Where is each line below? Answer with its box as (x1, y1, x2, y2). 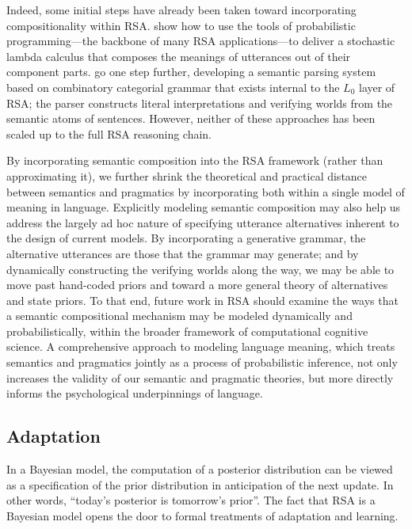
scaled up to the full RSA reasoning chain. (6, 125, 212, 142)
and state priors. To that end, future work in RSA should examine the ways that (6, 291, 399, 308)
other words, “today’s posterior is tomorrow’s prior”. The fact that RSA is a (6, 492, 376, 508)
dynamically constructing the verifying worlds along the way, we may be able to (6, 261, 395, 277)
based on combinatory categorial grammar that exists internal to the (6, 78, 340, 95)
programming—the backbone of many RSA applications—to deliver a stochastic (6, 32, 395, 49)
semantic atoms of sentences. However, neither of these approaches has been (6, 110, 376, 127)
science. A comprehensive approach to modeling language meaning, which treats (6, 338, 395, 355)
